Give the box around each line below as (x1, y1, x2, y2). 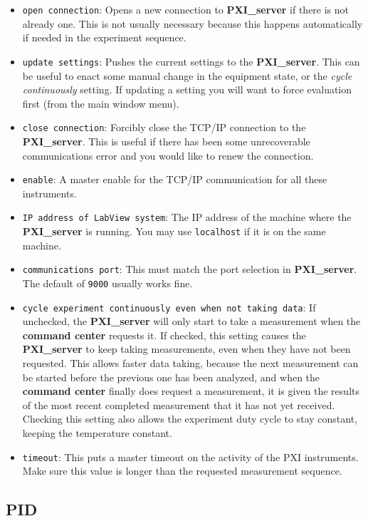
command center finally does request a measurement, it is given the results (22, 383, 359, 398)
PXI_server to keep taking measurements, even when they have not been (22, 341, 351, 356)
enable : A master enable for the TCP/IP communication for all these (22, 172, 327, 187)
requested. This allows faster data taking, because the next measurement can (22, 356, 359, 371)
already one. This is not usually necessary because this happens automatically (22, 16, 363, 31)
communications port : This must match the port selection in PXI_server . (22, 262, 357, 277)
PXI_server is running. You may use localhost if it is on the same (22, 224, 326, 239)
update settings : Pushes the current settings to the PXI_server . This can (22, 53, 360, 68)
